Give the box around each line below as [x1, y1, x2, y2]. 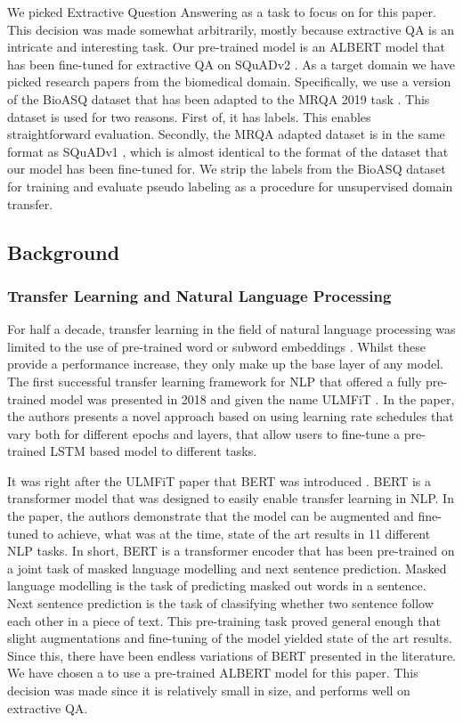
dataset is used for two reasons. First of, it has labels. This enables [7, 107, 371, 126]
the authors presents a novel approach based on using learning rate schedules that [7, 407, 454, 426]
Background [7, 238, 120, 265]
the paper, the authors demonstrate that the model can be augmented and [7, 507, 414, 525]
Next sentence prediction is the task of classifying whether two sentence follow [7, 594, 434, 613]
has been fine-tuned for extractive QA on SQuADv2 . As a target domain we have [7, 54, 455, 73]
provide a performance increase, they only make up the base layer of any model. [7, 354, 443, 373]
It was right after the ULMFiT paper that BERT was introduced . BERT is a [7, 471, 431, 490]
